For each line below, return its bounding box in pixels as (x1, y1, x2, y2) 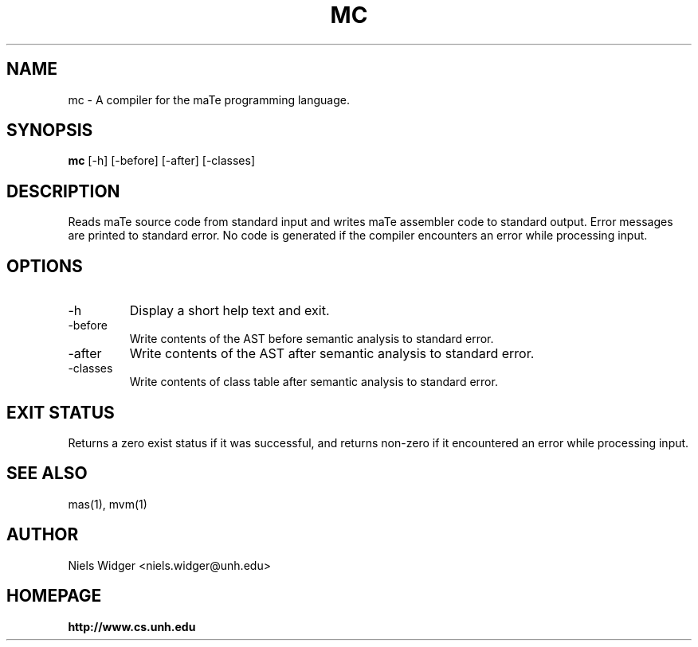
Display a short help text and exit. (129, 302, 330, 319)
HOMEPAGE (6, 586, 102, 606)
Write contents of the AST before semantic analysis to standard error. (129, 332, 494, 346)
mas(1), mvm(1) (68, 497, 147, 511)
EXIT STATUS (6, 402, 115, 423)
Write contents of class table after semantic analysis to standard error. (129, 375, 498, 389)
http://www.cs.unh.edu (68, 619, 196, 633)
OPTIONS (6, 255, 83, 276)
